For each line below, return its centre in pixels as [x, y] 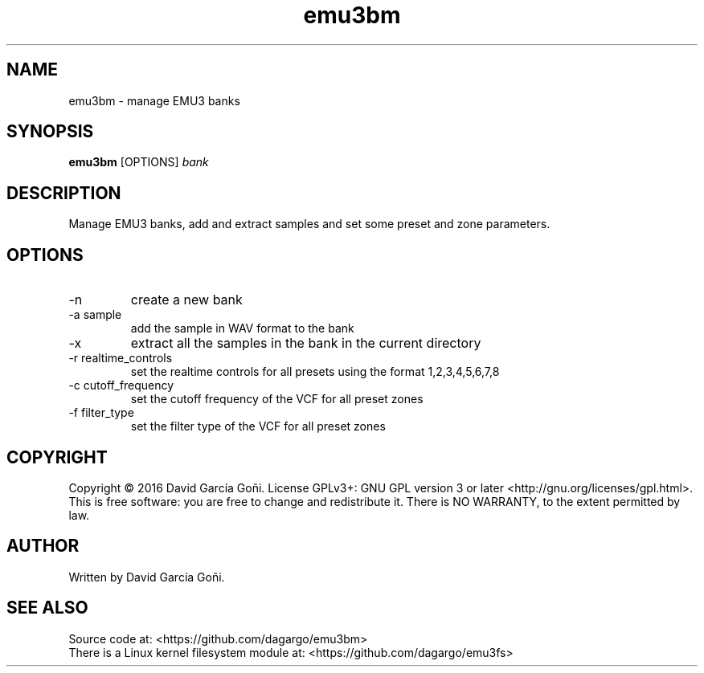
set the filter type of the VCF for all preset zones [258, 426]
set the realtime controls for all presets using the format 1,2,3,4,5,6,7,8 [315, 372]
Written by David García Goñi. [147, 577]
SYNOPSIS [50, 132]
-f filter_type [101, 413]
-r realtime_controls [121, 358]
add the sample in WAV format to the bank [242, 328]
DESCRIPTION [64, 193]
